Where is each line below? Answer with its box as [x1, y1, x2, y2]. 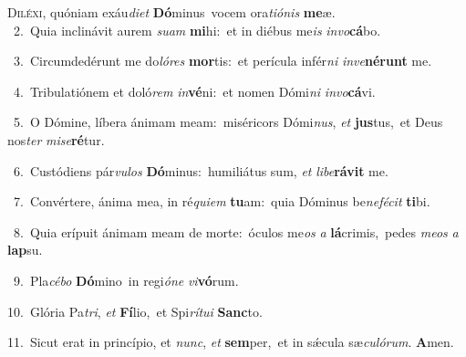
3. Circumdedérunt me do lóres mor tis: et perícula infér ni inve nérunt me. [13, 51, 432, 70]
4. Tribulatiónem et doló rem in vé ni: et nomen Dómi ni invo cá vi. [13, 81, 376, 100]
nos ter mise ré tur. [7, 130, 105, 149]
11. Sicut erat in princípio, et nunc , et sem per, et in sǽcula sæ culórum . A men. [7, 332, 454, 352]
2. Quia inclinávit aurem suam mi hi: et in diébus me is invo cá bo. [13, 20, 381, 39]
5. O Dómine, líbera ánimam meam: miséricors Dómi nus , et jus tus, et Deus [13, 112, 443, 131]
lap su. [7, 240, 43, 259]
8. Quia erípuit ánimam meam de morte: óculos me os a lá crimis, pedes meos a [13, 222, 459, 241]
